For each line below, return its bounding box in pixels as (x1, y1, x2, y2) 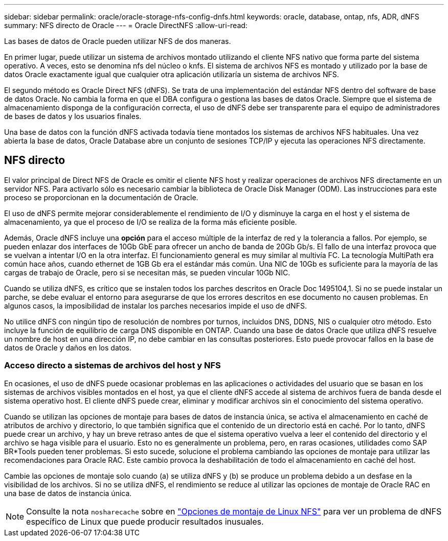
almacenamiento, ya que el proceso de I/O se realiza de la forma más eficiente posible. (4, 217, 297, 226)
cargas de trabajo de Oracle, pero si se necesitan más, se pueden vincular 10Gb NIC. (4, 268, 290, 277)
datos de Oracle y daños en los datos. (4, 343, 132, 352)
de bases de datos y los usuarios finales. (4, 112, 142, 121)
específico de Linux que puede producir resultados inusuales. (26, 516, 264, 527)
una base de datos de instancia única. (4, 488, 132, 498)
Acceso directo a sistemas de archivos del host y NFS (4, 360, 221, 371)
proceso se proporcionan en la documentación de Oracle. (4, 193, 198, 202)
